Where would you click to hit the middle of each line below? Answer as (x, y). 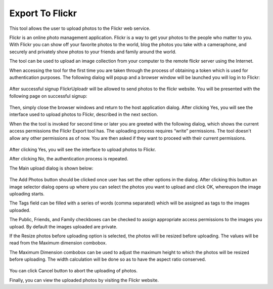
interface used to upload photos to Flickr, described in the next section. (84, 114)
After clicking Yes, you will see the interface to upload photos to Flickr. (83, 150)
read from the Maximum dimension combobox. (58, 243)
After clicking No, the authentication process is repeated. (69, 159)
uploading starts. (27, 194)
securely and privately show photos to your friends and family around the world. (93, 52)
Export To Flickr (43, 13)
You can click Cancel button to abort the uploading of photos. (73, 271)
